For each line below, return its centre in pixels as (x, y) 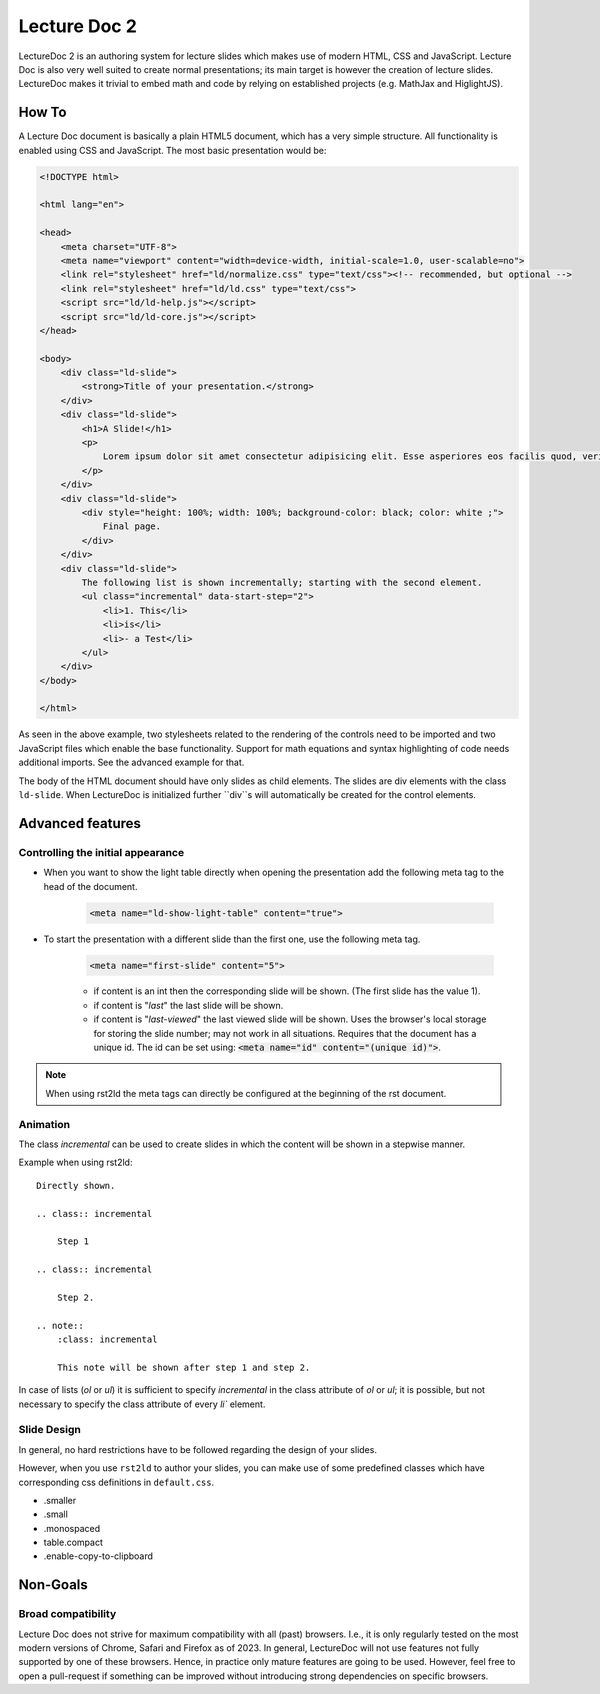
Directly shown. (76, 1185)
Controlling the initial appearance (101, 852)
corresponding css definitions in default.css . (116, 1482)
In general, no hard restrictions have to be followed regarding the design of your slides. (197, 1449)
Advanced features (80, 823)
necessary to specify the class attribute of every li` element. (142, 1404)
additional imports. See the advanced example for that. (131, 762)
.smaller (60, 1500)
